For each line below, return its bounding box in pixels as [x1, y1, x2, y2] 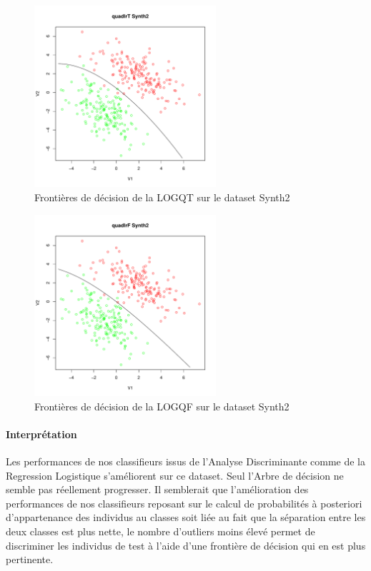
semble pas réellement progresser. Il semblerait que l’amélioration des [6, 482, 309, 497]
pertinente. [6, 552, 54, 567]
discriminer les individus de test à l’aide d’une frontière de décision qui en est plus [6, 537, 366, 552]
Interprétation [6, 426, 77, 441]
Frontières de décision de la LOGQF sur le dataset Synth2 [34, 398, 290, 413]
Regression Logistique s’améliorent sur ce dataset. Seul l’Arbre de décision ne [6, 468, 344, 482]
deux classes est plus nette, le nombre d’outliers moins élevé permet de [6, 523, 315, 538]
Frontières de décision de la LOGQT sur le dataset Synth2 [34, 189, 290, 204]
